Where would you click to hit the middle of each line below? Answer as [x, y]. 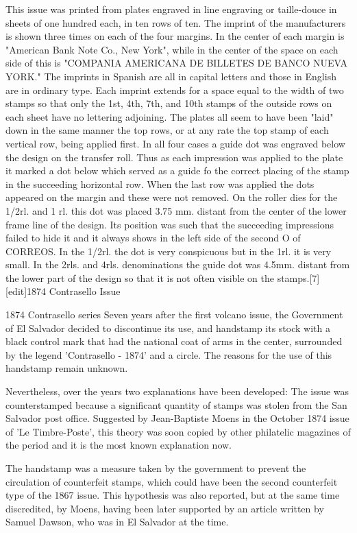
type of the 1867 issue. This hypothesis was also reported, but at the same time [173, 495]
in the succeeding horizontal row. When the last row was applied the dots [160, 183]
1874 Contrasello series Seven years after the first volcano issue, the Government [174, 315]
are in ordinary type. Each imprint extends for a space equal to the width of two [175, 90]
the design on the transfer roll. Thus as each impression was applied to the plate [174, 157]
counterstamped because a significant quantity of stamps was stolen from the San [176, 404]
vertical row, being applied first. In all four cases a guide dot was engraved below [175, 143]
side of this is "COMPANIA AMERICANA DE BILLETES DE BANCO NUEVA [176, 63]
